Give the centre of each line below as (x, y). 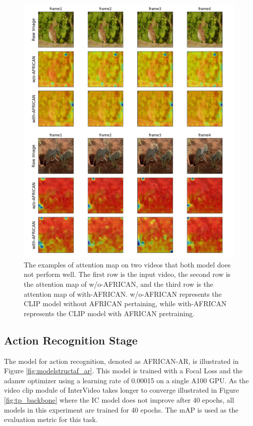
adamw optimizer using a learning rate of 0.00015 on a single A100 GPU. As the (126, 380)
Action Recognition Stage (71, 340)
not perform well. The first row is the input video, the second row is (127, 274)
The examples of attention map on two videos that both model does (127, 264)
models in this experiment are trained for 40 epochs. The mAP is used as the (121, 409)
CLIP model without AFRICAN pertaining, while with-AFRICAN (125, 303)
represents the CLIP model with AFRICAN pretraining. (109, 313)
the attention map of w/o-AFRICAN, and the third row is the (119, 284)
